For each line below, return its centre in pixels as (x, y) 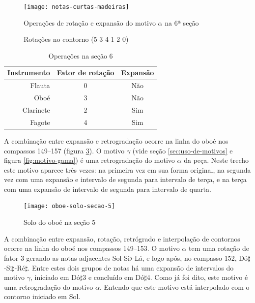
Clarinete (36, 109)
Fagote (40, 122)
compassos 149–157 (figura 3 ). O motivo (64, 150)
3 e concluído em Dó (113, 277)
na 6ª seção (182, 22)
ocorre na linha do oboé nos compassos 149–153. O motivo (92, 248)
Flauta (40, 85)
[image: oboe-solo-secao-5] (70, 206)
